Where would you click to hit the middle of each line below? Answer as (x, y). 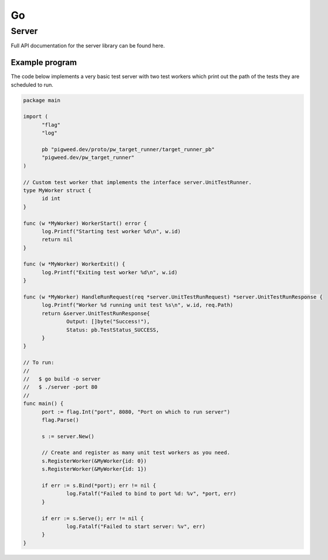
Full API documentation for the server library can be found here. (88, 46)
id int (51, 199)
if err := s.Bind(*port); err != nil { (99, 486)
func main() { (43, 404)
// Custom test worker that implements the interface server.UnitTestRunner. (137, 182)
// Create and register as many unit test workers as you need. (136, 453)
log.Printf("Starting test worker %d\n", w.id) (111, 231)
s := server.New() (68, 436)
